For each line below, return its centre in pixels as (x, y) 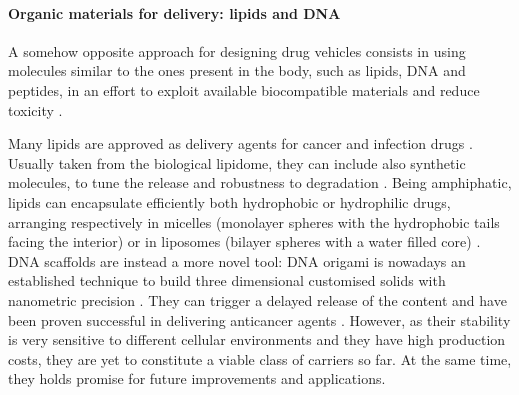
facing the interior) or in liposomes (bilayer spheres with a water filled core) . (244, 241)
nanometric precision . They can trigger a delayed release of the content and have (257, 299)
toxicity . (35, 109)
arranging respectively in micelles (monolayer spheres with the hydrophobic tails (254, 221)
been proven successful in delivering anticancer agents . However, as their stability (259, 319)
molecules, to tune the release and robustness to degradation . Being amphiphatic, (260, 182)
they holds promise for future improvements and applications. (197, 378)
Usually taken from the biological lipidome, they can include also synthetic (237, 162)
